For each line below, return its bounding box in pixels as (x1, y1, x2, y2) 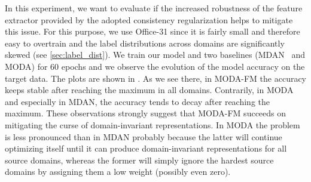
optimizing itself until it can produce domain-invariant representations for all (5, 142, 287, 155)
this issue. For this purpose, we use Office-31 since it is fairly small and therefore (5, 25, 300, 38)
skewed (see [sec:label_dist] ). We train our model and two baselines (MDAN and (5, 48, 306, 61)
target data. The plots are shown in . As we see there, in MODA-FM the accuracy (5, 72, 307, 84)
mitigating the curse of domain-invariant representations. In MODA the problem (5, 118, 300, 131)
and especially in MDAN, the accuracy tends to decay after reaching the (5, 95, 270, 107)
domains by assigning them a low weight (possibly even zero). (5, 165, 231, 178)
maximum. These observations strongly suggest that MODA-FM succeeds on (5, 107, 286, 119)
